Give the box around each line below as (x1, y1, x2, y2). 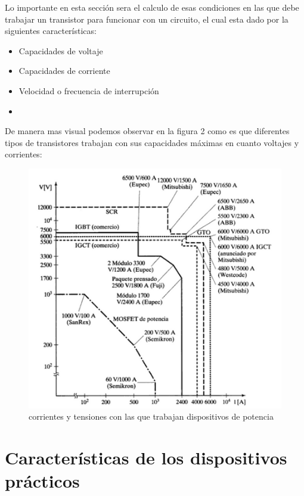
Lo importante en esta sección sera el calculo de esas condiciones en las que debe (5, 1, 299, 13)
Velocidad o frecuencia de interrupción (18, 84, 159, 97)
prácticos (5, 469, 80, 493)
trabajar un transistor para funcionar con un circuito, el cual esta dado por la (5, 13, 289, 25)
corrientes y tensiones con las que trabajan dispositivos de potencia (29, 410, 274, 423)
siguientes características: (5, 24, 97, 37)
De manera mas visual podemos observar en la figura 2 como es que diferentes (5, 125, 290, 137)
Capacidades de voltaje (18, 44, 103, 57)
